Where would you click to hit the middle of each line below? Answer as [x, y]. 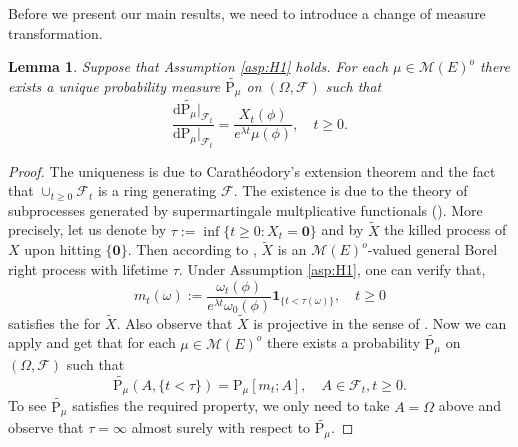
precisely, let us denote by [87, 229]
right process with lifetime [88, 268]
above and [469, 405]
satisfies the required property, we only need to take [231, 405]
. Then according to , [192, 249]
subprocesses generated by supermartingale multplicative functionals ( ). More [245, 209]
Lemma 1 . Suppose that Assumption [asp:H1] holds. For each [198, 66]
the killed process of [445, 229]
